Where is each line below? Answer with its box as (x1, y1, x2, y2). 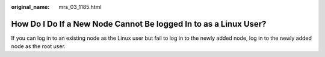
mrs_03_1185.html (58, 4, 102, 10)
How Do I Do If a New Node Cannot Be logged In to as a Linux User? (11, 18, 267, 29)
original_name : (11, 4, 50, 10)
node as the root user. (11, 43, 66, 50)
